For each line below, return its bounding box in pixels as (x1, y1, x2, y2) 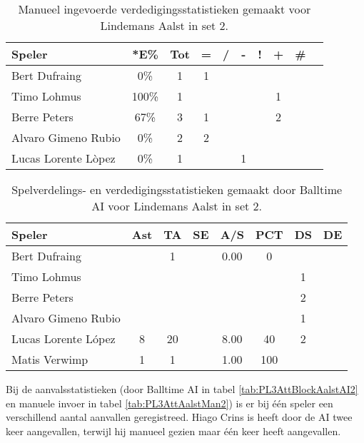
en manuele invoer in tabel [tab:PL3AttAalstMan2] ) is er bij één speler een (6, 395, 333, 410)
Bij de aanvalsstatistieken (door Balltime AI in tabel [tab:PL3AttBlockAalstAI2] (6, 382, 358, 396)
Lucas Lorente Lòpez (11, 150, 116, 166)
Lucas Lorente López (11, 330, 116, 347)
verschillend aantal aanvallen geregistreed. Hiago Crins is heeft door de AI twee (6, 409, 353, 424)
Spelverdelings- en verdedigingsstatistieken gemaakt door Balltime (11, 181, 343, 198)
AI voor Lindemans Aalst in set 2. (91, 198, 262, 214)
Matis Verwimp (11, 351, 89, 367)
